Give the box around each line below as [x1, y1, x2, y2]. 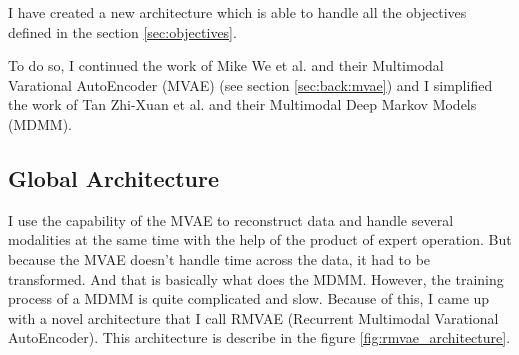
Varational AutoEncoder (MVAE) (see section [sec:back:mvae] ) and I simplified [8, 74, 493, 95]
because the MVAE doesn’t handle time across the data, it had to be [8, 248, 431, 269]
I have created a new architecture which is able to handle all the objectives [8, 2, 467, 22]
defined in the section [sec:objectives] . [8, 21, 237, 42]
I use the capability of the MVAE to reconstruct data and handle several [8, 209, 454, 230]
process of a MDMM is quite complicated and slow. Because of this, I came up [8, 288, 490, 309]
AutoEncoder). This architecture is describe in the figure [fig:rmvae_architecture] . [8, 327, 511, 348]
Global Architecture [8, 162, 220, 193]
